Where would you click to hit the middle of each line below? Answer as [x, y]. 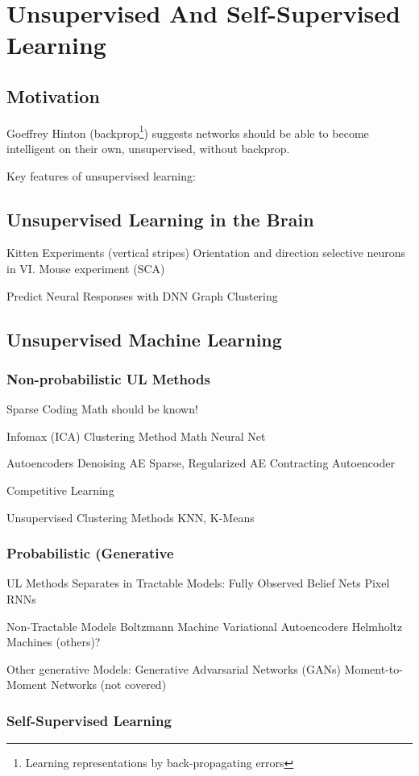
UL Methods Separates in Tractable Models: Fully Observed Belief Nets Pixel [198, 583]
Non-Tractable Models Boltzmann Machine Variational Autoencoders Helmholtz [205, 626]
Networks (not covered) [109, 685]
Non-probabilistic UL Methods [108, 378]
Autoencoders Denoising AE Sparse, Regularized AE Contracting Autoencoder [201, 463]
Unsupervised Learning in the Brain [160, 219]
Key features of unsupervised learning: [101, 175]
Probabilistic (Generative [90, 553]
